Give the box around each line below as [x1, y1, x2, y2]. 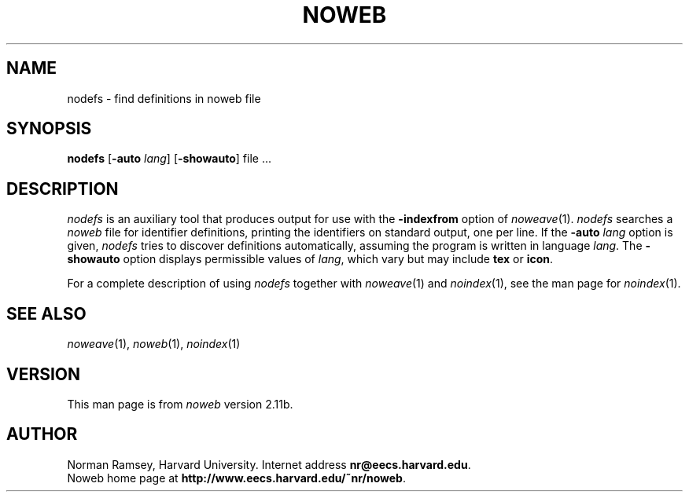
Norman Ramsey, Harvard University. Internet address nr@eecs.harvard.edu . [67, 457, 471, 471]
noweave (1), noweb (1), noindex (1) [67, 337, 241, 351]
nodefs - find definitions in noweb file [67, 91, 261, 105]
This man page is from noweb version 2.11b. [67, 397, 293, 411]
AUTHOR [6, 424, 78, 445]
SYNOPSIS [6, 119, 92, 139]
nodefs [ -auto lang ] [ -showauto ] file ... [67, 152, 272, 166]
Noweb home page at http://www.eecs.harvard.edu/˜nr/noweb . [67, 471, 406, 485]
